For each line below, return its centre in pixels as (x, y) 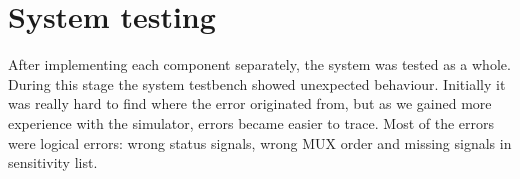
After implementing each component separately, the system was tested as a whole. (259, 64)
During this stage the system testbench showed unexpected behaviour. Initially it (257, 83)
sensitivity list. (53, 162)
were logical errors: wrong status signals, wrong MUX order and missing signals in (260, 142)
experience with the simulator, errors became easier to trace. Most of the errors (251, 122)
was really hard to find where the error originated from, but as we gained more (250, 103)
